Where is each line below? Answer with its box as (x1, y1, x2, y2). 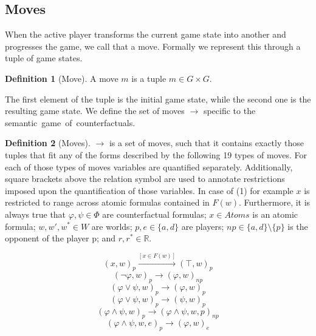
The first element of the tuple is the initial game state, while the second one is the (5, 92, 311, 105)
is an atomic (252, 207, 298, 220)
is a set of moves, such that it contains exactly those (109, 136, 304, 149)
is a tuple (131, 72, 167, 84)
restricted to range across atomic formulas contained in (5, 196, 210, 209)
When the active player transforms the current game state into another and (5, 28, 286, 41)
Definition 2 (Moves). (5, 136, 91, 149)
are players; (181, 220, 224, 232)
